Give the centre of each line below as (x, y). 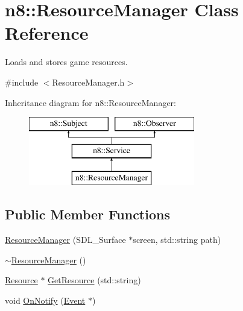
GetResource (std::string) (94, 280)
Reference (47, 33)
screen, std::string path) (177, 240)
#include (22, 82)
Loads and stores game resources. (66, 62)
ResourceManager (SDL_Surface (65, 240)
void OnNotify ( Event (45, 300)
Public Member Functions (87, 214)
